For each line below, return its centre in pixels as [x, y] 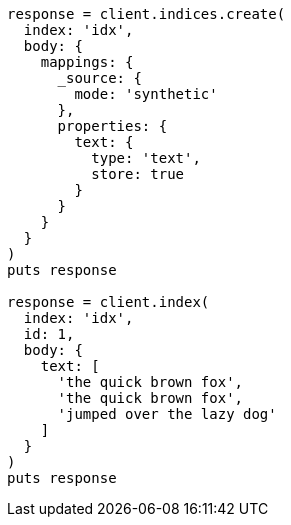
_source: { [99, 78]
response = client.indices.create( [146, 14]
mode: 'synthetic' [146, 94]
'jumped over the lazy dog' [167, 414]
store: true [138, 174]
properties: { [112, 126]
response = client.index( [108, 302]
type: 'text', [146, 158]
